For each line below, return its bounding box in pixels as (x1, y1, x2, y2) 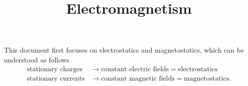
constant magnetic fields (101, 75, 175, 82)
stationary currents (27, 75, 85, 82)
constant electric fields (101, 65, 169, 73)
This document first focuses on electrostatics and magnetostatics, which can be (4, 45, 244, 55)
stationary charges (27, 65, 83, 73)
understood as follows (4, 54, 69, 64)
